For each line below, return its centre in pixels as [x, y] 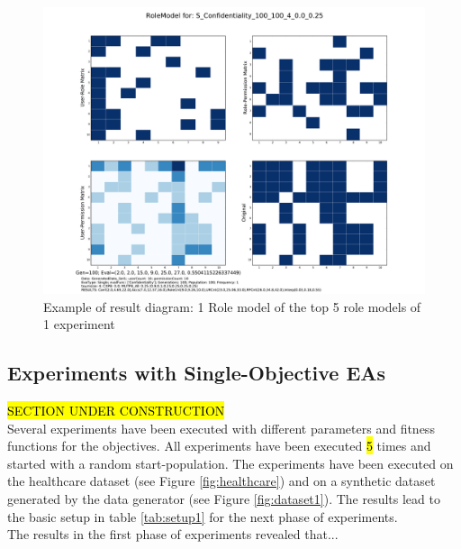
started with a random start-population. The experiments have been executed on [230, 463]
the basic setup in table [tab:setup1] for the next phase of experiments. [203, 516]
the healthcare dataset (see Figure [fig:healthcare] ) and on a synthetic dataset [221, 481]
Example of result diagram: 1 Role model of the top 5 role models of [232, 306]
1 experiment [79, 324]
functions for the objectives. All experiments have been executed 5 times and [219, 446]
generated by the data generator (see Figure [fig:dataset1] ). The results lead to [224, 498]
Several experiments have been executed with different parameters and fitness [221, 428]
